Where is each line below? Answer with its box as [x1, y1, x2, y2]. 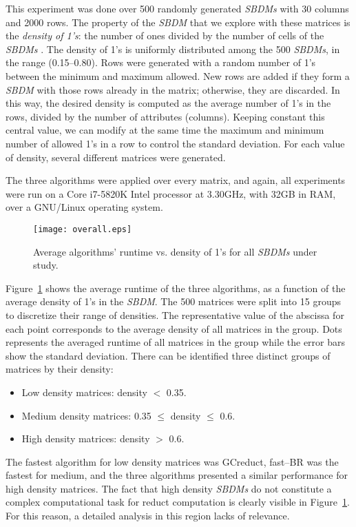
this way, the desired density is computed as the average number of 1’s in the [6, 96, 331, 110]
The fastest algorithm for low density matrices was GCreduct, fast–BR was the [6, 454, 339, 468]
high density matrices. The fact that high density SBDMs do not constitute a [6, 481, 332, 495]
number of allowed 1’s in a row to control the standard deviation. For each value [6, 136, 345, 150]
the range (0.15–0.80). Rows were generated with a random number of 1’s [6, 55, 316, 70]
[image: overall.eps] [33, 224, 132, 234]
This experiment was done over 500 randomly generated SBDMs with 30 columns [6, 1, 349, 15]
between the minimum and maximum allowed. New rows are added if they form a [6, 68, 350, 83]
